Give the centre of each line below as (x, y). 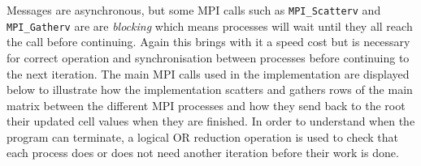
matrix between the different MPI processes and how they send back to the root (206, 105)
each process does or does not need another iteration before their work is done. (203, 153)
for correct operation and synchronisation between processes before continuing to (208, 57)
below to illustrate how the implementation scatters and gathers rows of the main (210, 89)
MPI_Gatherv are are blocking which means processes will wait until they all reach (210, 26)
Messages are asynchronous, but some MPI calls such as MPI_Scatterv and (194, 10)
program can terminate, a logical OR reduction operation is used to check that (202, 136)
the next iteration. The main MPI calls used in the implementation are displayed (208, 73)
